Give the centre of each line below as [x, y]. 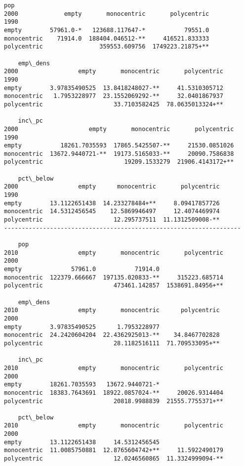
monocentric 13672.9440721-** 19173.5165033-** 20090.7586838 [119, 154]
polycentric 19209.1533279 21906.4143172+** [119, 162]
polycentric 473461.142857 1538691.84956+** [114, 286]
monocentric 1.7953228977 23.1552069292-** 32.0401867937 [114, 96]
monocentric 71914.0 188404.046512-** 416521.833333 [107, 38]
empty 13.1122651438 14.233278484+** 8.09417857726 [112, 203]
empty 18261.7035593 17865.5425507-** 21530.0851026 [119, 146]
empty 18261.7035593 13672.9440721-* [82, 385]
